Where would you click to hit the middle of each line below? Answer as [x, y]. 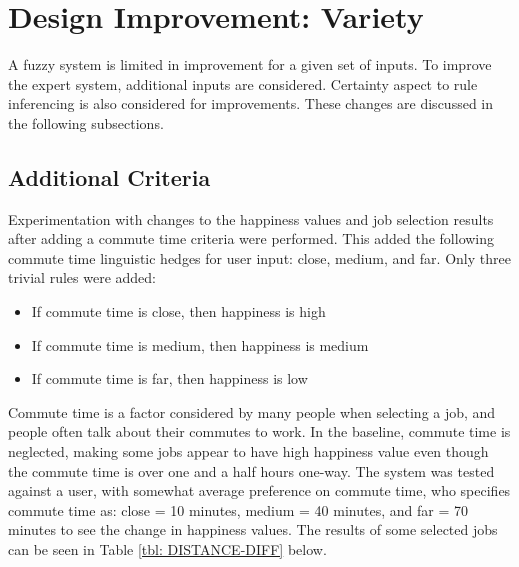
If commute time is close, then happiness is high [178, 311]
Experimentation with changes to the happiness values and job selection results [251, 218]
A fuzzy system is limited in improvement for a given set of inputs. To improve [250, 64]
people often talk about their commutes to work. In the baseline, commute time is [259, 431]
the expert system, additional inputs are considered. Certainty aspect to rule [243, 83]
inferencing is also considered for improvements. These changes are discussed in [250, 103]
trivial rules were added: [82, 277]
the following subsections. [86, 122]
